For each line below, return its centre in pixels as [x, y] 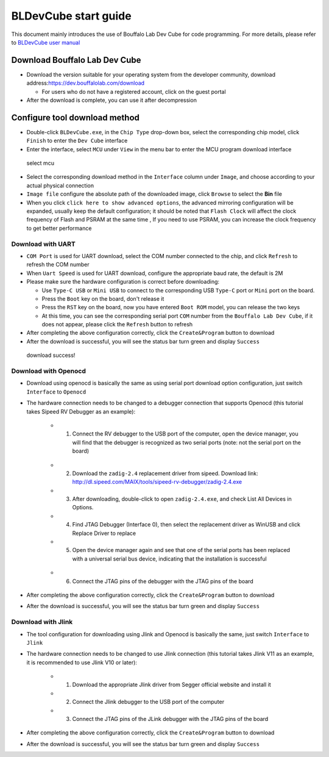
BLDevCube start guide [71, 16]
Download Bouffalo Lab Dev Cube [76, 60]
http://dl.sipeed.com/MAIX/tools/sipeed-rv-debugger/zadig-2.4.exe [157, 482]
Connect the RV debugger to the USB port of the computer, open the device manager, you [185, 434]
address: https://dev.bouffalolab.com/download [86, 83]
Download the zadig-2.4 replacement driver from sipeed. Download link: [165, 473]
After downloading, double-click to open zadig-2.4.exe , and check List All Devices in [182, 499]
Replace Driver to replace [104, 533]
